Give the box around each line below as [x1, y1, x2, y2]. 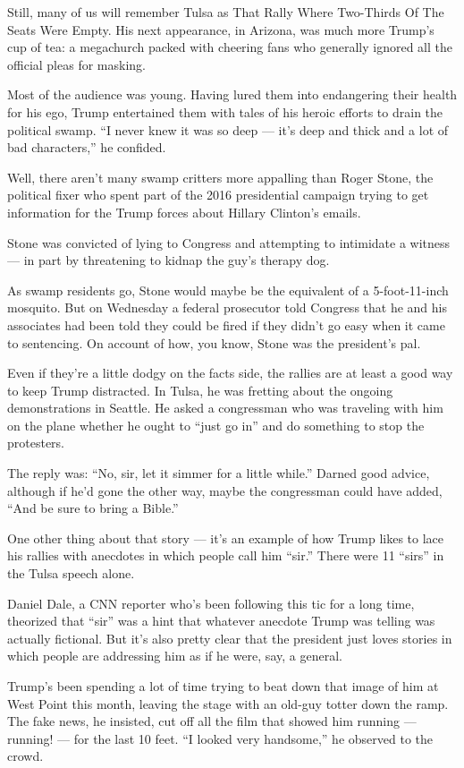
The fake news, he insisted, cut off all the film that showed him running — [7, 712, 417, 730]
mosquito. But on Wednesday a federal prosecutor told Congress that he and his [7, 298, 447, 317]
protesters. [7, 433, 65, 452]
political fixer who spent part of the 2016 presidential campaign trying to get [7, 185, 429, 204]
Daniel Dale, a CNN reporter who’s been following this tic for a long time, [7, 593, 415, 612]
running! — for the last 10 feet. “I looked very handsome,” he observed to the [7, 729, 433, 747]
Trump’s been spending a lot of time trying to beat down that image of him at [7, 677, 439, 695]
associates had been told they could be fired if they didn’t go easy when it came [7, 315, 445, 334]
